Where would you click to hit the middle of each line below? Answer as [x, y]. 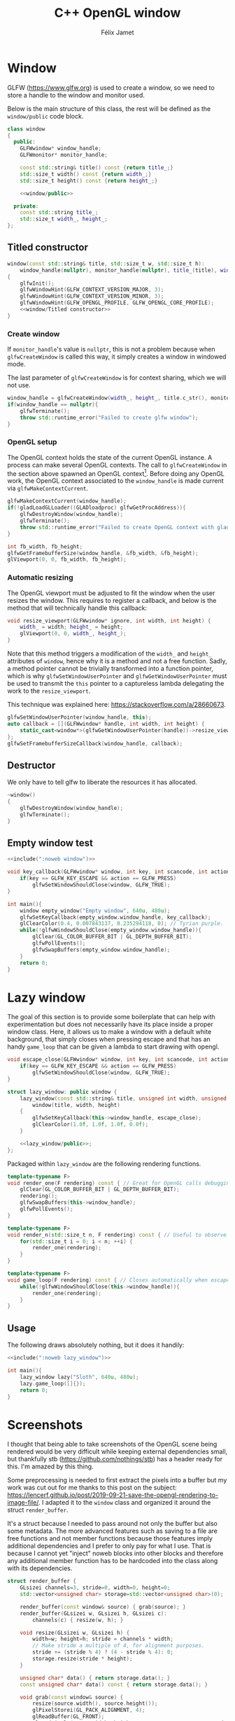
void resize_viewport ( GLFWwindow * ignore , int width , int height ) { [109, 620]
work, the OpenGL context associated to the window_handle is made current [115, 481]
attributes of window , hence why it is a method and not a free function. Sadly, [117, 661]
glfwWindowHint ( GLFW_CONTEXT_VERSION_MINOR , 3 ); [92, 296]
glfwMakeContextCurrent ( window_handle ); [67, 501]
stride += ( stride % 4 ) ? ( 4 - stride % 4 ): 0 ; [103, 1652]
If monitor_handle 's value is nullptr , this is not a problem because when [111, 350]
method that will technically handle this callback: [77, 608]
